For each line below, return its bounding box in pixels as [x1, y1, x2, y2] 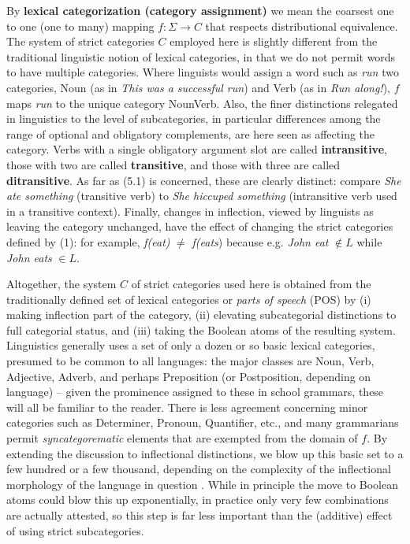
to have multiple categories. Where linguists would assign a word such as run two [6, 64, 399, 80]
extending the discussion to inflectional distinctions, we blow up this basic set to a [6, 445, 404, 461]
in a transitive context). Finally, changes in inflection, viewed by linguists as [6, 202, 374, 219]
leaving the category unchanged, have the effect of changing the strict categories [6, 218, 393, 235]
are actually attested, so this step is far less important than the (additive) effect [6, 507, 393, 523]
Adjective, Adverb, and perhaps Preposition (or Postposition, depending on [6, 368, 371, 384]
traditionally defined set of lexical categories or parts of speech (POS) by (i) [6, 291, 371, 307]
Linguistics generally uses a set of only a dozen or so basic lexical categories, [6, 337, 375, 353]
